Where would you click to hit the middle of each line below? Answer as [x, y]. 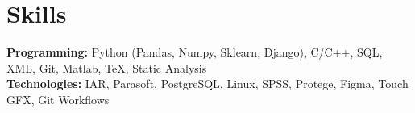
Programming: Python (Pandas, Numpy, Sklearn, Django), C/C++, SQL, [195, 52]
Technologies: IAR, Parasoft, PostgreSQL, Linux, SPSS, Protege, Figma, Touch [207, 84]
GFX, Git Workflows [58, 99]
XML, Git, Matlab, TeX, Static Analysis [107, 67]
